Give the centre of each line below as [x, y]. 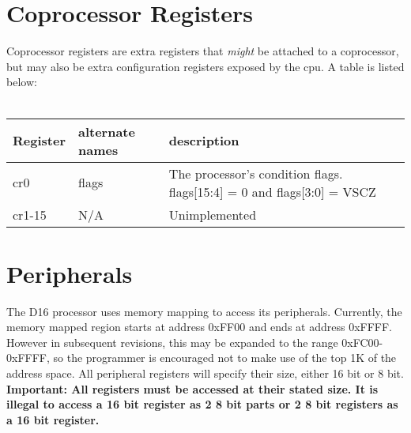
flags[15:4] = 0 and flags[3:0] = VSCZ [272, 191]
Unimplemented [213, 214]
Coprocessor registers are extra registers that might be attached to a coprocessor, [203, 51]
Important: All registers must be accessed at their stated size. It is [192, 388]
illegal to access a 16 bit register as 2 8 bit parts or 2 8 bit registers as [202, 404]
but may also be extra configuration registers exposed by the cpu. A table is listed [205, 66]
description [204, 140]
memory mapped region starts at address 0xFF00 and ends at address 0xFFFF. [200, 327]
